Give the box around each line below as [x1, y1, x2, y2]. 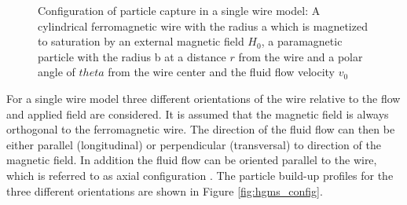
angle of [38, 64, 75, 80]
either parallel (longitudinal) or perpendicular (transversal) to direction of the [6, 136, 381, 152]
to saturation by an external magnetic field [38, 33, 244, 49]
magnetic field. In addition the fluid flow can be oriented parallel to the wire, [6, 152, 377, 168]
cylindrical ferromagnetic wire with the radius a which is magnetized [38, 17, 368, 34]
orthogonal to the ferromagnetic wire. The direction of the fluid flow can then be [6, 121, 395, 137]
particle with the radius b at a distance [38, 48, 226, 64]
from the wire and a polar [238, 48, 363, 64]
